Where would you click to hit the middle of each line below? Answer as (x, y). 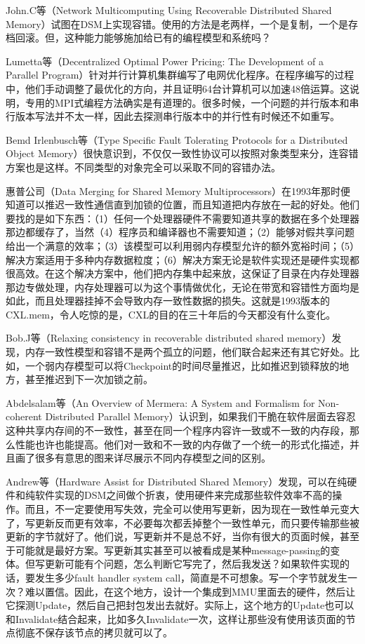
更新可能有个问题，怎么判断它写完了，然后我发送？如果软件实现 (192, 564)
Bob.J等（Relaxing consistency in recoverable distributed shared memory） (169, 338)
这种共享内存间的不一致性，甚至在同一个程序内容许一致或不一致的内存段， (178, 430)
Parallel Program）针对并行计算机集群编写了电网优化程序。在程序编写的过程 (180, 75)
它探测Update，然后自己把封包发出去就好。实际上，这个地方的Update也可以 (180, 605)
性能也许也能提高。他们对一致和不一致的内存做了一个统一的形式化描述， (182, 444)
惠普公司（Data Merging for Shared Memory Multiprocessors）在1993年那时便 (178, 190)
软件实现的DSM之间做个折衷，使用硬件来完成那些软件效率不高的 (184, 495)
